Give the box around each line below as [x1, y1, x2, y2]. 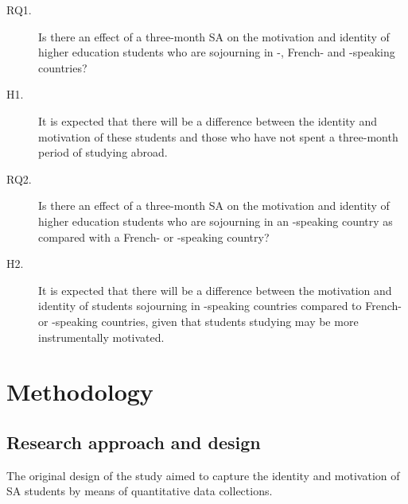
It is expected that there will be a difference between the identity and [38, 112, 377, 129]
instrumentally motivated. [38, 328, 165, 345]
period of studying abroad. [38, 144, 168, 161]
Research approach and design [6, 429, 261, 454]
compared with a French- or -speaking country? [38, 228, 270, 245]
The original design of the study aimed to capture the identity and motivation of [6, 467, 400, 483]
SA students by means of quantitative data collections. [6, 483, 273, 499]
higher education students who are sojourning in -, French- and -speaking [38, 44, 395, 60]
